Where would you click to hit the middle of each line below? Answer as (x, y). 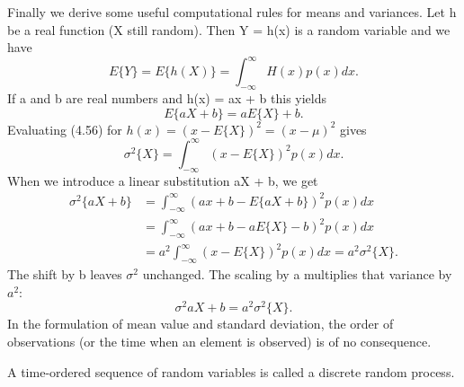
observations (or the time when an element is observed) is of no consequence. (219, 341)
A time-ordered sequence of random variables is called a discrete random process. (231, 371)
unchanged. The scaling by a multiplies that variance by (297, 274)
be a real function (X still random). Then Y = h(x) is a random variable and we (229, 29)
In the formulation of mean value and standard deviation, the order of (201, 324)
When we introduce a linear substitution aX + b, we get (163, 180)
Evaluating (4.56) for (65, 129)
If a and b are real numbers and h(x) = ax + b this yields (167, 98)
